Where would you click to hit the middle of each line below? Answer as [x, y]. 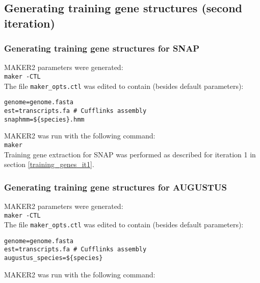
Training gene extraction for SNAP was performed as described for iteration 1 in [130, 154]
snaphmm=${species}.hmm [44, 119]
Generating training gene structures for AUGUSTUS [115, 187]
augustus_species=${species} [54, 258]
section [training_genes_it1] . [49, 164]
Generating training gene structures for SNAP [102, 48]
